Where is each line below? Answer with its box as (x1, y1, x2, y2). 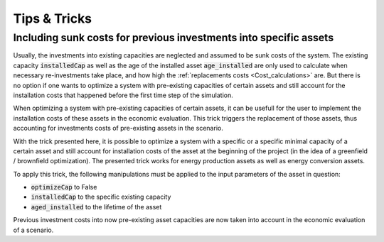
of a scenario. (13, 226, 54, 234)
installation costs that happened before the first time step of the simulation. (13, 91, 234, 99)
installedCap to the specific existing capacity (31, 192, 171, 202)
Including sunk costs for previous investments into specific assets (13, 31, 334, 44)
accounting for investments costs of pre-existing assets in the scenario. (13, 124, 223, 133)
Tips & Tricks (13, 11, 92, 26)
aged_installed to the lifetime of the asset (31, 202, 162, 211)
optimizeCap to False (31, 183, 97, 192)
